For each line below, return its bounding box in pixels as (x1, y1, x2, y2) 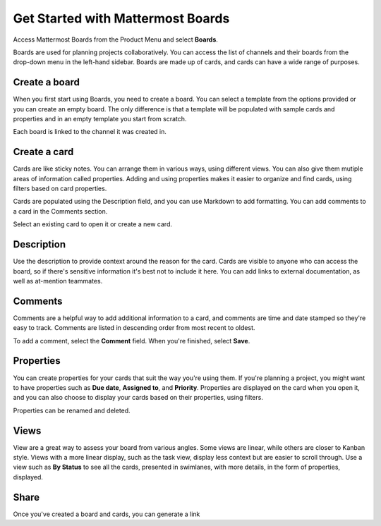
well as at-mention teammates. (13, 276, 103, 285)
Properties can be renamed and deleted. (13, 406, 131, 415)
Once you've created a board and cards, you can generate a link (13, 510, 200, 518)
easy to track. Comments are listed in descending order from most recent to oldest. (13, 324, 255, 332)
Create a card (13, 146, 74, 158)
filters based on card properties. (13, 184, 107, 193)
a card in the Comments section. (13, 207, 108, 215)
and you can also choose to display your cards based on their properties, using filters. (13, 393, 264, 402)
